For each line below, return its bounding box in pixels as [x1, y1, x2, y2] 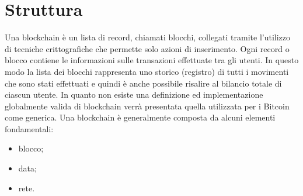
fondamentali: [5, 122, 54, 135]
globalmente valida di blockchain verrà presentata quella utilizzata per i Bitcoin [5, 99, 290, 112]
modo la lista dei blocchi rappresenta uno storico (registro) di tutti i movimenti [5, 65, 289, 77]
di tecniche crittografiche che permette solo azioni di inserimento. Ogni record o [5, 42, 290, 54]
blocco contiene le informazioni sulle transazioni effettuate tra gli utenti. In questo [5, 54, 299, 66]
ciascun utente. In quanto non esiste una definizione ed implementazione [5, 88, 263, 101]
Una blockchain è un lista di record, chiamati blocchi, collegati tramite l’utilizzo [5, 31, 291, 43]
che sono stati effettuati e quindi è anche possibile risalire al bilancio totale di [5, 77, 282, 89]
